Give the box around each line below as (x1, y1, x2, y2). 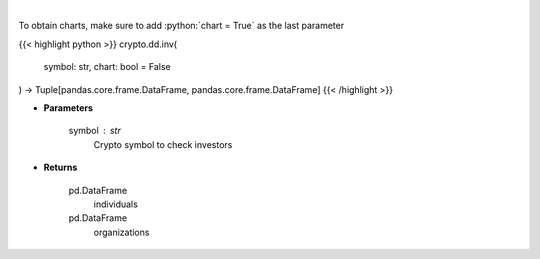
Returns (43, 161, 78, 174)
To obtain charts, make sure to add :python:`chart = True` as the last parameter (18, 20, 345, 32)
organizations (93, 226, 150, 238)
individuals (93, 198, 139, 210)
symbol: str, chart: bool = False (43, 61, 171, 73)
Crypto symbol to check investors (93, 138, 233, 150)
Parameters (43, 101, 94, 114)
